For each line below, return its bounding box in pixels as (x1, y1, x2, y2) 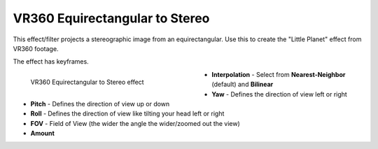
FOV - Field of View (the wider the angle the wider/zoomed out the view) (30, 119, 241, 127)
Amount (30, 129, 55, 138)
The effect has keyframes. (13, 57, 89, 66)
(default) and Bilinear (211, 80, 274, 89)
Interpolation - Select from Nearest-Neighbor (211, 70, 346, 78)
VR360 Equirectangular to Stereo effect (30, 78, 144, 86)
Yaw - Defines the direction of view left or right (211, 90, 348, 98)
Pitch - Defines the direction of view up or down (30, 99, 170, 108)
